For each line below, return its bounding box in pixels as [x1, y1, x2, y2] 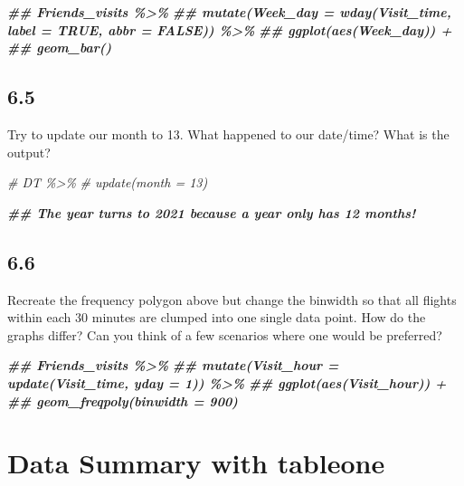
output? [7, 142, 51, 161]
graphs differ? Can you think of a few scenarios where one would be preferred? [7, 325, 442, 344]
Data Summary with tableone [7, 444, 385, 481]
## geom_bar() [7, 38, 112, 57]
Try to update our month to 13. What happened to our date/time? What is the [7, 124, 450, 143]
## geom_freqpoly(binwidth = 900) [7, 391, 238, 410]
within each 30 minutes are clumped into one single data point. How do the [7, 308, 426, 327]
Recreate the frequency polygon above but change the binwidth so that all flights [7, 290, 457, 309]
